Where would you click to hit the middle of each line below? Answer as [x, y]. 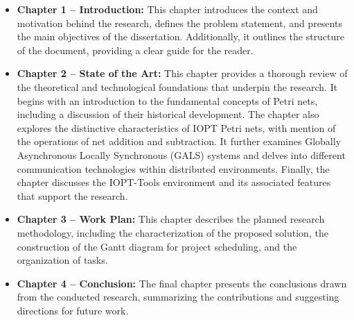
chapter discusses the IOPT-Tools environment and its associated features [174, 182]
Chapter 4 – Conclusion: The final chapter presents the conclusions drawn [182, 283]
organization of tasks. [62, 260]
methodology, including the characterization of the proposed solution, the [172, 232]
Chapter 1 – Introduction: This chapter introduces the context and [167, 9]
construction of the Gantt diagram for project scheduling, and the [157, 246]
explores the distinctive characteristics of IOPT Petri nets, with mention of [176, 127]
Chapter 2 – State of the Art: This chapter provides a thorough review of [182, 73]
